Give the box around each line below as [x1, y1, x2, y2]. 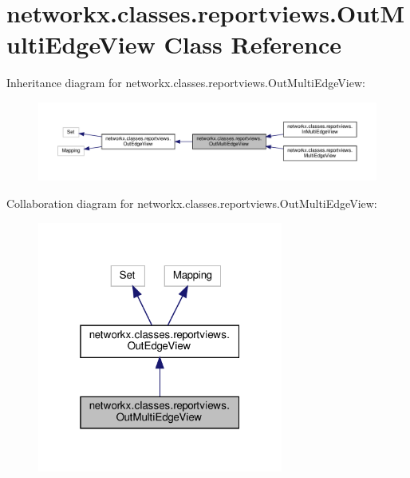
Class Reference [164, 28, 342, 61]
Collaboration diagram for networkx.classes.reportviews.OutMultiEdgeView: [6, 195, 377, 212]
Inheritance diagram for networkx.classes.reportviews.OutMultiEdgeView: [6, 74, 365, 91]
